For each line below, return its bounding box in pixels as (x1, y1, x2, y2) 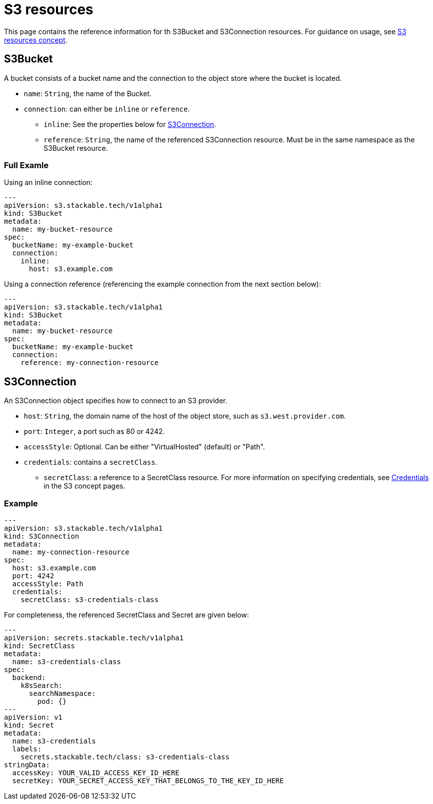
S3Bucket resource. (44, 143, 108, 152)
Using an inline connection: (4, 178, 93, 187)
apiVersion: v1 (4, 713, 63, 721)
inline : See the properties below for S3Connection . (44, 120, 216, 128)
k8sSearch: (20, 681, 63, 689)
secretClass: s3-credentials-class (20, 595, 159, 604)
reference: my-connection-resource (20, 359, 159, 367)
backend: (12, 673, 46, 681)
